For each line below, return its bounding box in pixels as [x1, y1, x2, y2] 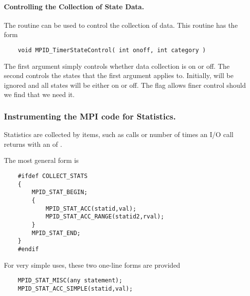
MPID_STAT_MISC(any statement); [18, 277, 123, 284]
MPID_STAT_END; [32, 229, 81, 237]
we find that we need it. [4, 89, 75, 99]
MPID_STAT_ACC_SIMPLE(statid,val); [18, 285, 133, 292]
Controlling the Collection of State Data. [4, 1, 144, 11]
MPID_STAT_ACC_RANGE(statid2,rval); [45, 213, 164, 220]
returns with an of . [4, 138, 62, 149]
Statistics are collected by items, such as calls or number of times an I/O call [4, 129, 233, 139]
